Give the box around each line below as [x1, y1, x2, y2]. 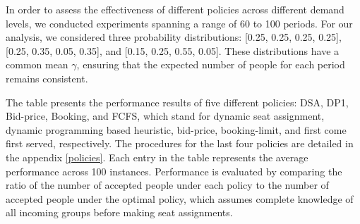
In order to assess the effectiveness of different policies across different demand [6, 2, 344, 16]
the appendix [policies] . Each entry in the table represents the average [6, 149, 308, 164]
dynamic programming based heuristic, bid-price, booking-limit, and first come [6, 122, 347, 137]
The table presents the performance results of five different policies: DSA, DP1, [6, 94, 349, 109]
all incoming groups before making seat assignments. [6, 205, 233, 220]
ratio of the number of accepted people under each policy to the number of [6, 178, 329, 192]
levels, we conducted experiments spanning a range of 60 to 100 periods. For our [6, 15, 353, 30]
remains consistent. [6, 70, 88, 85]
